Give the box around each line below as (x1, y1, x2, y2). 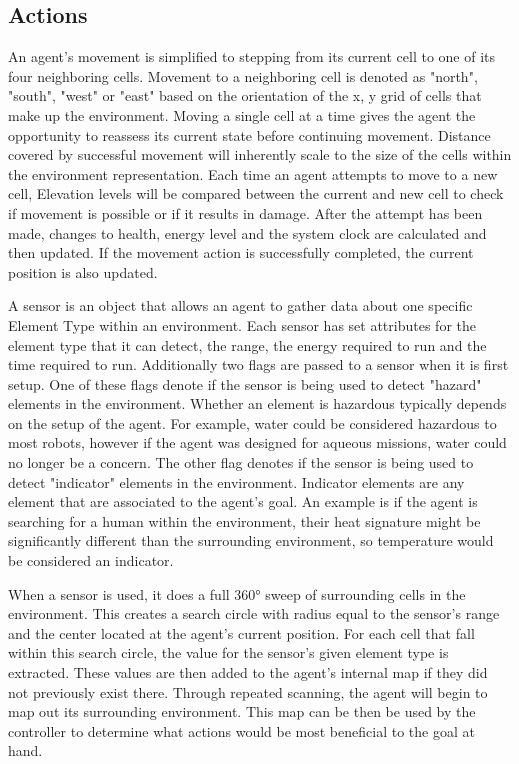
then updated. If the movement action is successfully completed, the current (8, 242, 474, 263)
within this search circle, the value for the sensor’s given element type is (8, 642, 449, 663)
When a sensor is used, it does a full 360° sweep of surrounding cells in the (8, 583, 466, 604)
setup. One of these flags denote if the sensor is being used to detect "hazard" (8, 373, 482, 394)
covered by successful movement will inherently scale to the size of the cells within (8, 144, 512, 165)
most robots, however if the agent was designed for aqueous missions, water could (8, 432, 507, 453)
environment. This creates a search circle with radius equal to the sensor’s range (8, 603, 500, 624)
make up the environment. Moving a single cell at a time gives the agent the (8, 104, 476, 125)
